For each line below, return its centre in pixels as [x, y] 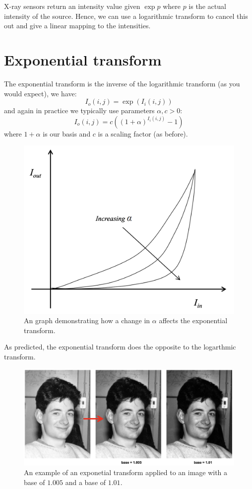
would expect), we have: [40, 93]
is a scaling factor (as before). [143, 133]
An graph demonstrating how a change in [87, 320]
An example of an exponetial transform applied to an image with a [126, 472]
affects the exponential [193, 320]
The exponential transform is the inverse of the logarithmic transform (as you [122, 83]
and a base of [86, 482]
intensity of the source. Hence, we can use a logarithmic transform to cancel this [126, 16]
